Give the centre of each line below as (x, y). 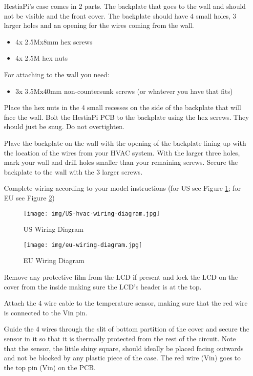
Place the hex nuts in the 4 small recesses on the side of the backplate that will (123, 107)
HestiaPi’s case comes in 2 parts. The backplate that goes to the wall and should (125, 6)
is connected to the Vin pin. (46, 312)
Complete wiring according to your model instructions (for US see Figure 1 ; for (122, 188)
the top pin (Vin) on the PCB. (50, 367)
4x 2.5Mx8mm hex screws (54, 41)
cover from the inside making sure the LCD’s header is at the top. (103, 286)
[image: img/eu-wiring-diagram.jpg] (83, 245)
